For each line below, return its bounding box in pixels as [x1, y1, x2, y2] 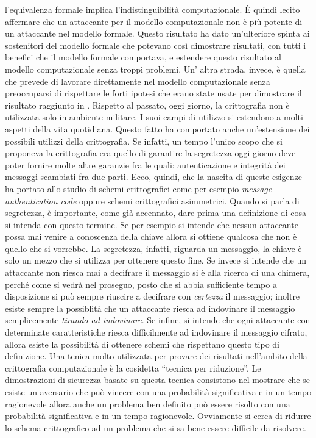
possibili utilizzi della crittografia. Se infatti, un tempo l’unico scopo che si [5, 134, 283, 147]
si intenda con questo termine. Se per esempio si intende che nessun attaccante [5, 218, 298, 231]
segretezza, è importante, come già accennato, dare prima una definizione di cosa [5, 206, 306, 219]
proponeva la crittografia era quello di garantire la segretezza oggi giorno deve [5, 146, 296, 159]
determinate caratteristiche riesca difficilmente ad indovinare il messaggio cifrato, [5, 326, 307, 339]
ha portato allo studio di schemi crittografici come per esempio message [5, 182, 272, 195]
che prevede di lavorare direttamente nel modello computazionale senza [5, 74, 270, 87]
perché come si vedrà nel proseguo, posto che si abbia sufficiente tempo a [5, 278, 277, 290]
